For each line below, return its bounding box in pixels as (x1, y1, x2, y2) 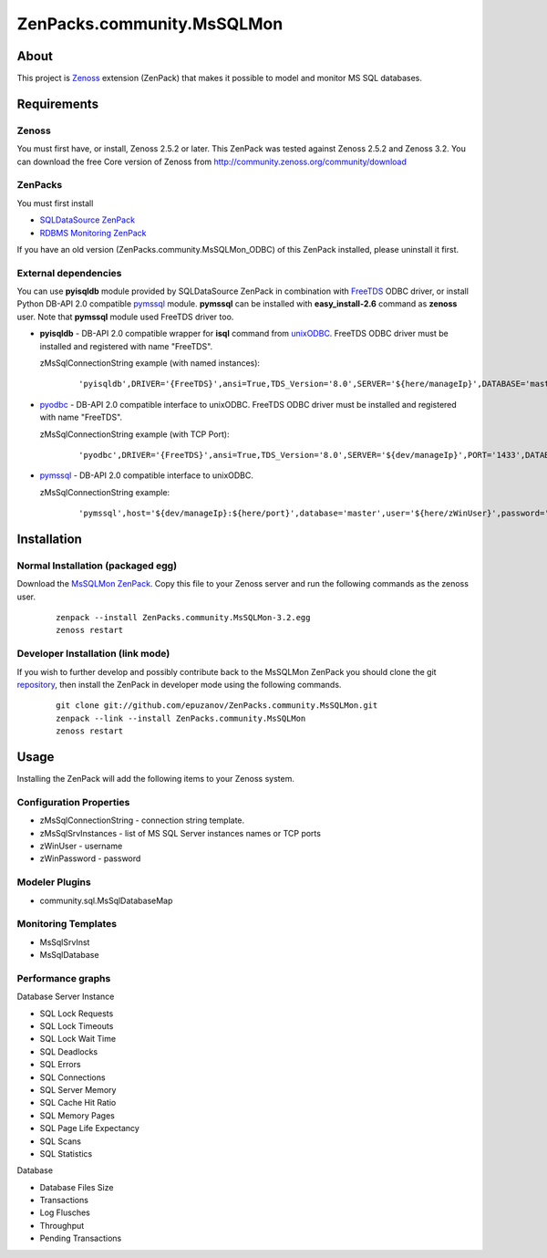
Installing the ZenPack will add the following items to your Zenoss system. (16, 774, 295, 785)
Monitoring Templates (16, 918, 118, 931)
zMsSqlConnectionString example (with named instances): (39, 358, 260, 369)
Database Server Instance (16, 991, 115, 1003)
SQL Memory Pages (39, 1109, 116, 1121)
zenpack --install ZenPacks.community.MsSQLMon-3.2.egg (56, 612, 311, 623)
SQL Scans (39, 1136, 82, 1147)
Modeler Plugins (16, 876, 91, 889)
